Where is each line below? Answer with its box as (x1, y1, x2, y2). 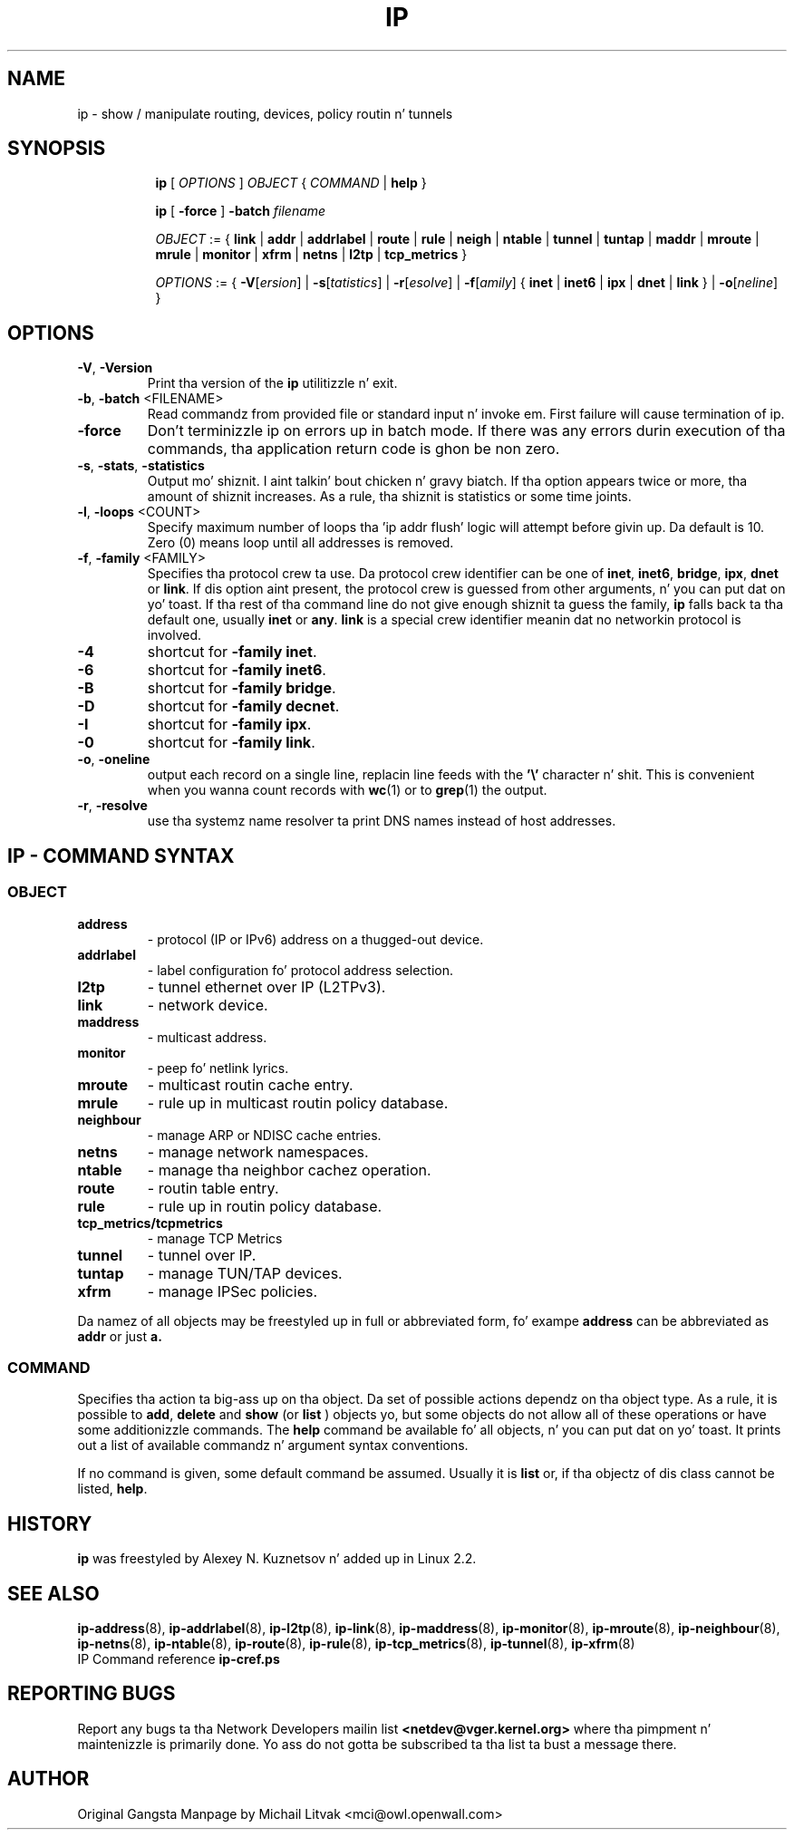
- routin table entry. (147, 1178, 279, 1197)
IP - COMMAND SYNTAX (7, 844, 235, 867)
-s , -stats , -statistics (77, 458, 205, 474)
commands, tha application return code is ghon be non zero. (147, 440, 560, 459)
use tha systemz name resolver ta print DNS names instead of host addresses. (147, 813, 616, 829)
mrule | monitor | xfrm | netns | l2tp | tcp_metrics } (155, 247, 468, 263)
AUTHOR (7, 1767, 90, 1791)
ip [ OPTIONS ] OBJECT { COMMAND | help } (155, 175, 427, 191)
